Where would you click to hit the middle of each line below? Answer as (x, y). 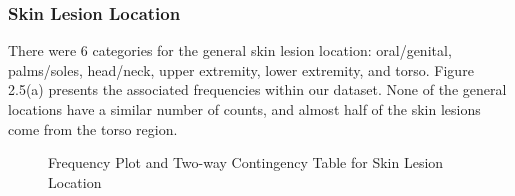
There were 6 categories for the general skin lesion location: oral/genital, (230, 50)
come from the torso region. (93, 128)
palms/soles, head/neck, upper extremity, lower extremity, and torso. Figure (241, 69)
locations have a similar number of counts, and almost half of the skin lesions (244, 109)
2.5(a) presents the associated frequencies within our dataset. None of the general (257, 89)
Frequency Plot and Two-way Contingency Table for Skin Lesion (246, 162)
